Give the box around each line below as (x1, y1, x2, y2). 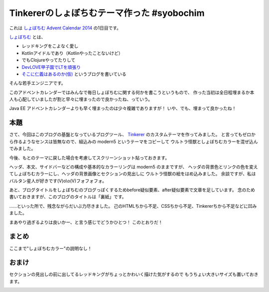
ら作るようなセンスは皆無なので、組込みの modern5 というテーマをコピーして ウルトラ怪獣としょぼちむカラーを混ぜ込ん (9, 139, 259, 145)
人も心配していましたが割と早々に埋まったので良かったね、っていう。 (9, 96, 153, 102)
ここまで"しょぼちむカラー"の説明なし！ (9, 245, 92, 251)
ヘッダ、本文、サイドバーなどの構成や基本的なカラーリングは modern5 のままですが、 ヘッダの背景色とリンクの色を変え (9, 163, 259, 169)
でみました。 (9, 146, 36, 151)
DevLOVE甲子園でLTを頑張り (21, 64, 81, 70)
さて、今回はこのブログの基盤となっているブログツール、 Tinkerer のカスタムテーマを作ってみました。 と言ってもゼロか (9, 132, 256, 138)
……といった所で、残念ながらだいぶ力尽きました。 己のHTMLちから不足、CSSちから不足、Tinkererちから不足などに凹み (9, 203, 257, 209)
